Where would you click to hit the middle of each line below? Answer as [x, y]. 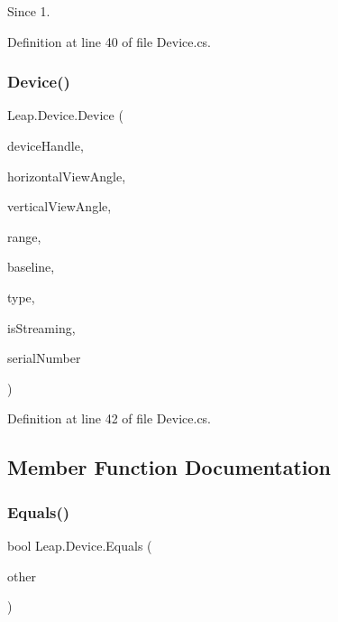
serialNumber [44, 358]
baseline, [31, 267]
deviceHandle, [46, 145]
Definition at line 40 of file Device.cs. [110, 41]
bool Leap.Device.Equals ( [80, 545]
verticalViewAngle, [59, 206]
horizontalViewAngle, [67, 176]
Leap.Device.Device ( [65, 115]
